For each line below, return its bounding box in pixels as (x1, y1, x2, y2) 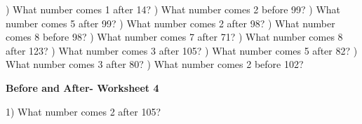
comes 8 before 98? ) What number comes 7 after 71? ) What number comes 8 (6, 29, 343, 44)
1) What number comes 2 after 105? (6, 104, 161, 118)
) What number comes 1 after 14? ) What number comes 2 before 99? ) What (6, 2, 341, 16)
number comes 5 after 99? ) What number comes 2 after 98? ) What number (6, 15, 335, 30)
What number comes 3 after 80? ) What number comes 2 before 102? (6, 57, 304, 71)
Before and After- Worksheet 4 (6, 80, 159, 95)
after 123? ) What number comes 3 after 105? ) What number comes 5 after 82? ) (6, 43, 358, 57)
